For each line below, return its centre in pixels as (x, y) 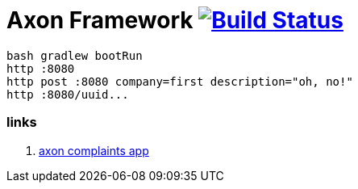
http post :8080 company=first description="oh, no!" (180, 81)
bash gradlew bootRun (75, 55)
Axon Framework (100, 20)
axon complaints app (94, 150)
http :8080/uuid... (68, 94)
